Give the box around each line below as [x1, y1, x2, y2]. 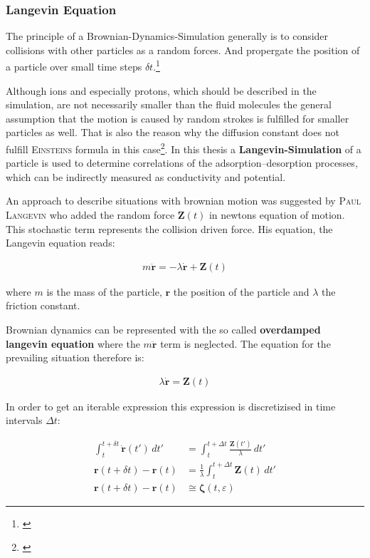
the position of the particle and [173, 284, 310, 299]
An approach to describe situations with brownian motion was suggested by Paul [6, 193, 361, 208]
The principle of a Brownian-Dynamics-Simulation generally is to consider [6, 29, 329, 43]
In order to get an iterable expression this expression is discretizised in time [6, 398, 336, 413]
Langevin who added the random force [6, 207, 175, 222]
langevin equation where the [6, 336, 140, 351]
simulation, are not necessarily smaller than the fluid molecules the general [6, 97, 332, 112]
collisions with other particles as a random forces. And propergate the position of [6, 42, 360, 57]
